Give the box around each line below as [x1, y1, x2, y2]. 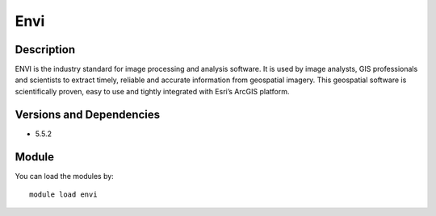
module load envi [29, 190, 98, 199]
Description [15, 43, 76, 56]
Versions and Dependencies [15, 107, 161, 121]
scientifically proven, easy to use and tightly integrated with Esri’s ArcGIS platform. [15, 86, 290, 96]
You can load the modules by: [15, 171, 115, 181]
